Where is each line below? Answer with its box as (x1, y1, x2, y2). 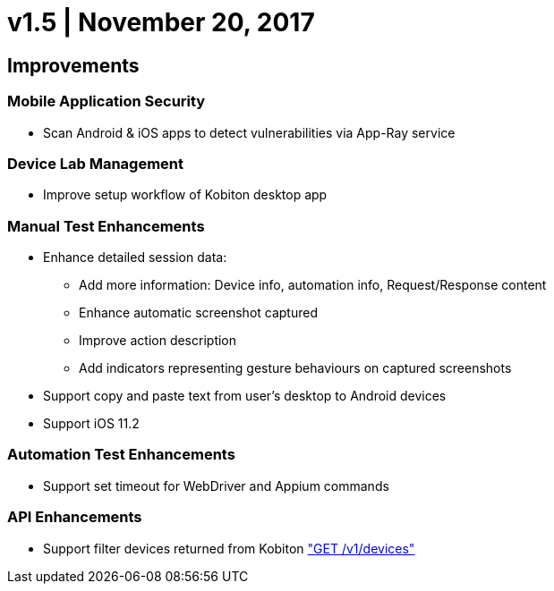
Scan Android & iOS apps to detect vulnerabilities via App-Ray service (43, 124, 456, 140)
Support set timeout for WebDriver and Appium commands (43, 477, 389, 494)
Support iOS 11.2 (43, 416, 140, 432)
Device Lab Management (7, 154, 184, 173)
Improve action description (79, 333, 237, 349)
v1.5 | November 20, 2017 (7, 7, 315, 38)
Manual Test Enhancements (7, 216, 205, 235)
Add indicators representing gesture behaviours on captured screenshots (79, 360, 512, 376)
